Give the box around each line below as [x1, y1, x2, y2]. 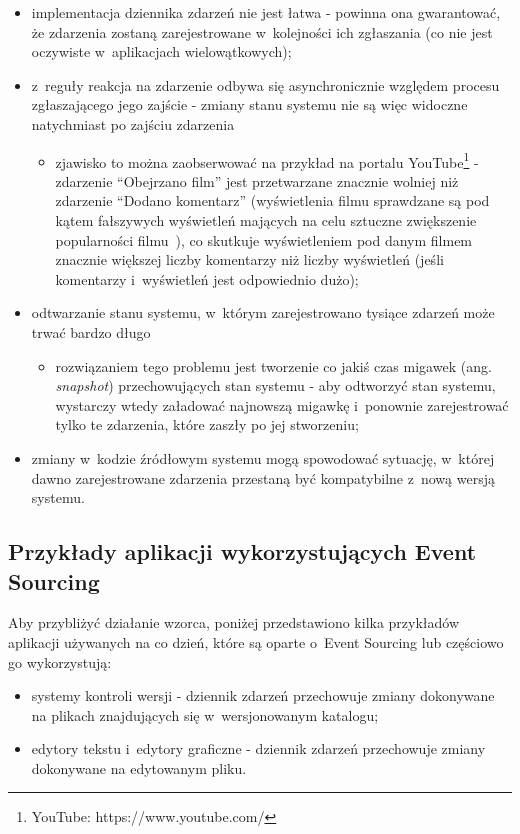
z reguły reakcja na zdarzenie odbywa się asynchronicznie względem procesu [31, 74, 500, 95]
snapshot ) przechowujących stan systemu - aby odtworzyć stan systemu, [55, 375, 496, 396]
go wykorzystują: [8, 651, 112, 672]
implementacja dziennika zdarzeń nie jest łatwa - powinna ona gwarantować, [31, 2, 501, 22]
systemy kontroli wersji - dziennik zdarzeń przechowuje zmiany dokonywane [31, 685, 495, 706]
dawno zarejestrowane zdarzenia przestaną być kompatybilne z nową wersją [31, 467, 495, 488]
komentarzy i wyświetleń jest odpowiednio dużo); [55, 268, 359, 289]
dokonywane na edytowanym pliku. [31, 757, 247, 778]
